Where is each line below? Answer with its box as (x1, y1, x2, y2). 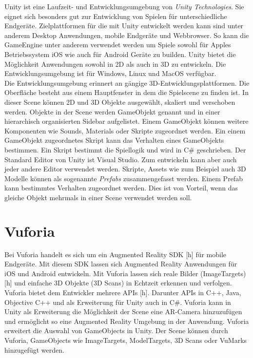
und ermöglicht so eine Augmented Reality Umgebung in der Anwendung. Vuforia (4, 316, 249, 326)
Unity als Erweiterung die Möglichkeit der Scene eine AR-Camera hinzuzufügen (4, 306, 242, 317)
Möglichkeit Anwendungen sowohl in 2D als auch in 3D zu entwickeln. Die (4, 58, 226, 69)
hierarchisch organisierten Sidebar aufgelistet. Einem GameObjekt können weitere (4, 116, 249, 126)
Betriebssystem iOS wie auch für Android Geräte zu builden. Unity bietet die (4, 49, 236, 59)
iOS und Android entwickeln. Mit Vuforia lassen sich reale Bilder (4, 268, 198, 278)
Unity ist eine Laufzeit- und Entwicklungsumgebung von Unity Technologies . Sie (4, 1, 244, 11)
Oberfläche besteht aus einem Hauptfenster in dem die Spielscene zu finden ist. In (4, 87, 249, 97)
